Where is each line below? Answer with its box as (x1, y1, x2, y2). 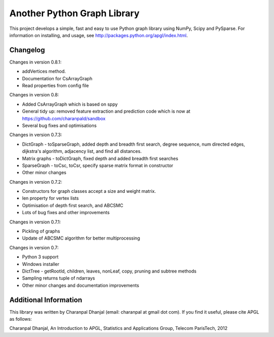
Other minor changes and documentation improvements (22, 282, 140, 288)
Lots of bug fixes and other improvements (22, 210, 110, 216)
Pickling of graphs (22, 228, 60, 234)
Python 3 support (22, 254, 59, 260)
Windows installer (22, 261, 59, 267)
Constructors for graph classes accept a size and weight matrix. (22, 188, 156, 194)
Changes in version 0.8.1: (9, 59, 62, 65)
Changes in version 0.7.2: (9, 179, 62, 185)
